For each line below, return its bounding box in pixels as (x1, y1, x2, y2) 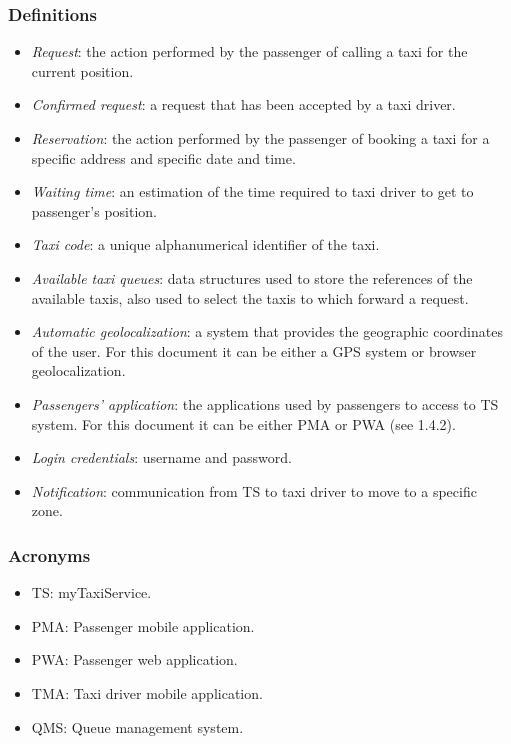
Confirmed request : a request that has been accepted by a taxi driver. (31, 94, 456, 115)
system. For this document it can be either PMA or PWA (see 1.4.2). (31, 413, 456, 434)
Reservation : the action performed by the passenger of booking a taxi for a (31, 128, 490, 148)
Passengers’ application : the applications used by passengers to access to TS (31, 393, 499, 414)
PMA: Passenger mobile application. (31, 615, 255, 636)
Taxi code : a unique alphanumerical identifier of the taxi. (31, 234, 380, 255)
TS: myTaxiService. (31, 582, 152, 603)
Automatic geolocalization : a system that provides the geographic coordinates (31, 321, 503, 342)
